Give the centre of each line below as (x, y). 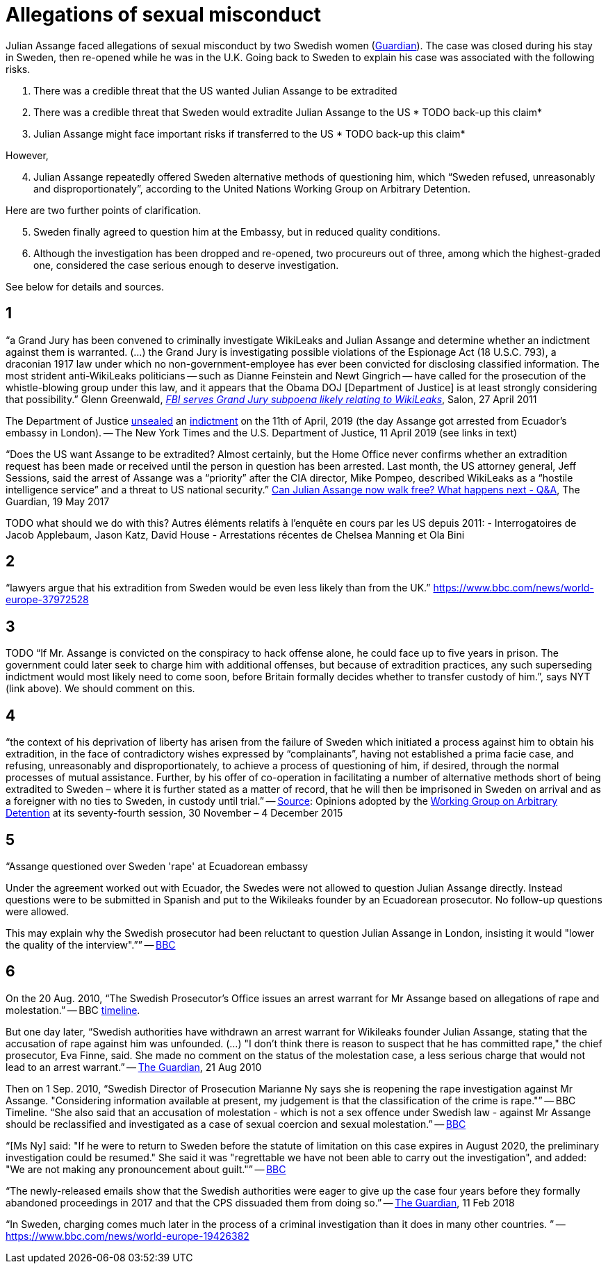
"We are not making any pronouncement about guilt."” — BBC (146, 1169)
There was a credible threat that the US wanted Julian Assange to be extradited (215, 90)
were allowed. (38, 911)
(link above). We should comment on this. (100, 689)
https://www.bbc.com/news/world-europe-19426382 (128, 1236)
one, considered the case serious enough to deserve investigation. (186, 265)
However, (27, 155)
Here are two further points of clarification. (104, 210)
